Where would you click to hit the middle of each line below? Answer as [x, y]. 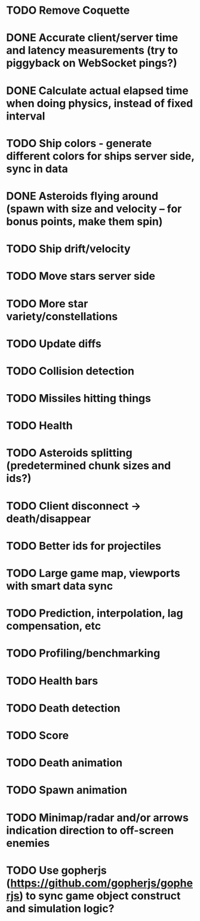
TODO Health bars [52, 681]
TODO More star [47, 304]
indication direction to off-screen [90, 830]
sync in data [37, 169]
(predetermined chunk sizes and [89, 466]
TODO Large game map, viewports [93, 573]
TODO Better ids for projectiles [84, 546]
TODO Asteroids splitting [69, 453]
